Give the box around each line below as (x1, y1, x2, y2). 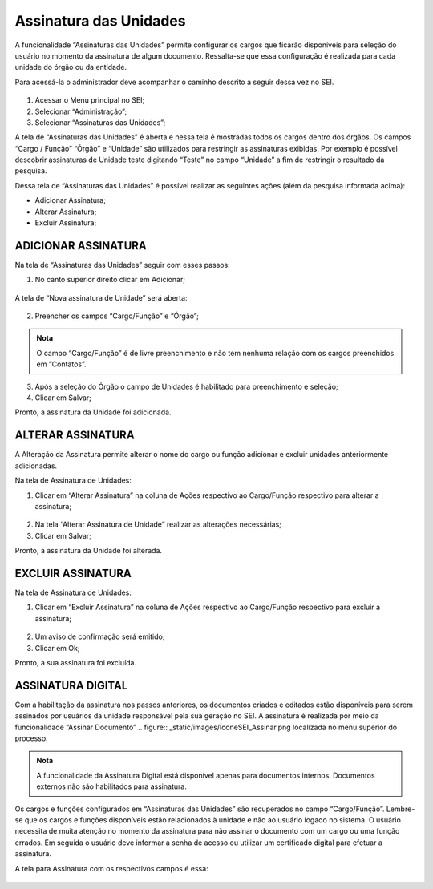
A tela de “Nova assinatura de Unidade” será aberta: (14, 293, 188, 302)
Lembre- (386, 804, 415, 814)
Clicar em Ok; (34, 643, 80, 653)
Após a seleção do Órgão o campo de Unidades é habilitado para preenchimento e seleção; (34, 382, 338, 391)
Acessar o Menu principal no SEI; (34, 95, 145, 105)
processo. (14, 733, 48, 743)
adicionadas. (14, 461, 58, 471)
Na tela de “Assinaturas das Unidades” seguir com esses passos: (14, 260, 230, 269)
